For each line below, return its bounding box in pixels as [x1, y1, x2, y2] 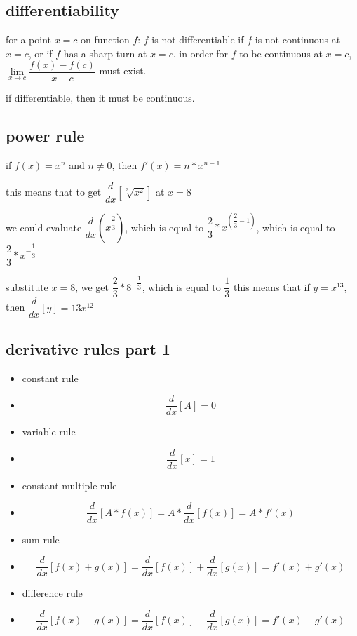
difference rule [22, 586, 83, 600]
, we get [75, 279, 109, 294]
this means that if [234, 279, 310, 294]
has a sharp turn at [63, 46, 147, 60]
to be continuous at [239, 46, 323, 60]
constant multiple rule [22, 478, 117, 492]
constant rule [22, 370, 79, 385]
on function [81, 32, 130, 47]
